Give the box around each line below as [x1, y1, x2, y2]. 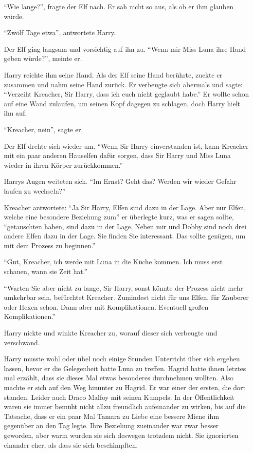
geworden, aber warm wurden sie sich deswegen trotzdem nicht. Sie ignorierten [4, 430, 239, 440]
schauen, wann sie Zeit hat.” [4, 266, 88, 276]
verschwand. [4, 337, 40, 347]
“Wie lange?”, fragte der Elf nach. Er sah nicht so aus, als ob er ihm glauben [4, 1, 234, 11]
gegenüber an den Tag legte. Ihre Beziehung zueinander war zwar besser [4, 420, 219, 431]
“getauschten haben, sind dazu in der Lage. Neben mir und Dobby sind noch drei [4, 221, 247, 231]
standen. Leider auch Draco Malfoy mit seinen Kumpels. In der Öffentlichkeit [4, 392, 235, 402]
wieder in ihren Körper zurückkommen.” [4, 159, 123, 170]
